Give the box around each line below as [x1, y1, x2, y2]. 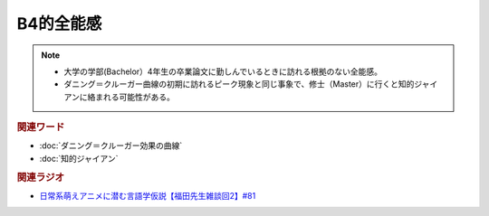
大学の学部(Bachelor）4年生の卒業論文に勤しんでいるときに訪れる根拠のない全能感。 [63, 66, 382, 77]
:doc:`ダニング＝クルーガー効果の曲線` [39, 140, 183, 151]
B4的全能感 [16, 14, 102, 33]
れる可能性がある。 [102, 91, 176, 102]
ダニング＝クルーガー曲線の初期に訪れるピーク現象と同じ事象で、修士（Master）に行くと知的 [63, 79, 415, 89]
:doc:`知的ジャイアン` [39, 153, 119, 164]
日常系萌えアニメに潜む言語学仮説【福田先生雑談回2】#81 [39, 190, 256, 201]
